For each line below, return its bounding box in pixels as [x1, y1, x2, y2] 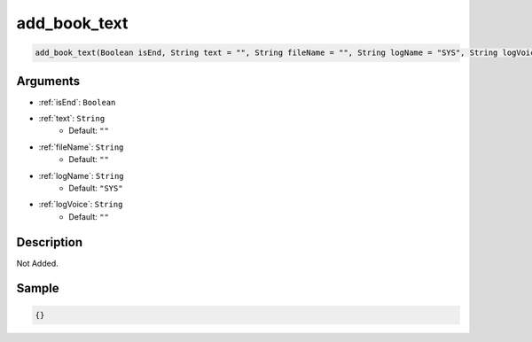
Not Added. [16, 258, 59, 268]
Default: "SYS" [68, 183, 123, 193]
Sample [16, 281, 59, 296]
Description [16, 235, 83, 250]
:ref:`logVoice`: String [38, 199, 123, 210]
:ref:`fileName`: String [38, 142, 124, 152]
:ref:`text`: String [38, 113, 106, 124]
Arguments [16, 74, 81, 89]
